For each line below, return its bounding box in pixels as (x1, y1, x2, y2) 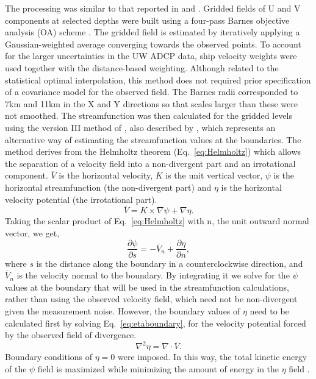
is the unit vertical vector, (165, 169, 263, 182)
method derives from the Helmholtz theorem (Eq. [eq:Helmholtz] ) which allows (5, 145, 301, 158)
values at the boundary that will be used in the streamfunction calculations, (5, 280, 289, 293)
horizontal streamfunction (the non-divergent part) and (5, 180, 212, 193)
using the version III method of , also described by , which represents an (5, 121, 276, 133)
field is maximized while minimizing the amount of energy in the (37, 362, 279, 375)
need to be (250, 304, 289, 317)
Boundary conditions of (5, 350, 93, 363)
